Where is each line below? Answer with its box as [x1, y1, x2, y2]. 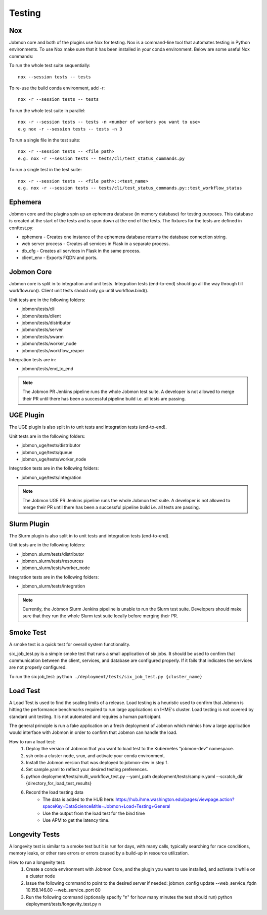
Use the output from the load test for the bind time [43, 810, 145, 816]
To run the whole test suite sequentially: [9, 63, 91, 68]
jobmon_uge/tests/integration [21, 474, 82, 480]
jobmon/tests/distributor [21, 320, 71, 326]
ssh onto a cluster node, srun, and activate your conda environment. [26, 752, 165, 759]
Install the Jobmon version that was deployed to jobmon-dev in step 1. [26, 759, 169, 765]
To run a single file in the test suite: [9, 137, 81, 143]
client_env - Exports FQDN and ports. [21, 255, 98, 261]
